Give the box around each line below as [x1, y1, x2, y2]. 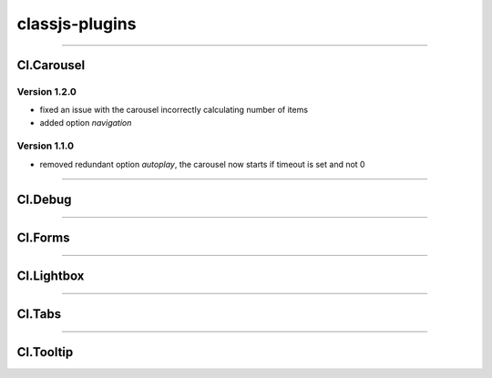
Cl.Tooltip [16, 344, 74, 360]
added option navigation [39, 117, 132, 128]
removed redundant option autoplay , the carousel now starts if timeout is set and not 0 [39, 158, 365, 169]
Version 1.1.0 [16, 139, 75, 152]
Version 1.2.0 [16, 85, 77, 97]
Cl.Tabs [16, 306, 62, 322]
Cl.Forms [16, 230, 70, 245]
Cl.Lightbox [16, 268, 85, 283]
